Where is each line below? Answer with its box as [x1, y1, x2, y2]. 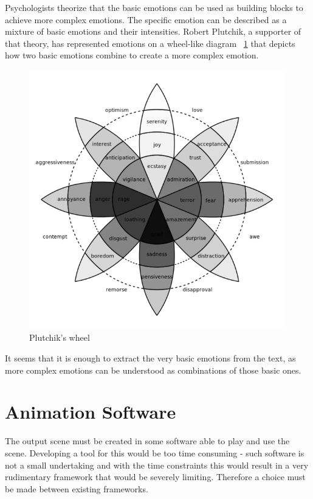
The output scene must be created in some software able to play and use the [5, 434, 290, 447]
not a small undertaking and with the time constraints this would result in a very [5, 458, 309, 471]
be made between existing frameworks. [5, 482, 148, 495]
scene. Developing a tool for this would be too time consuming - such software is [5, 446, 304, 459]
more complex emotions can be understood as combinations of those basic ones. [5, 363, 301, 376]
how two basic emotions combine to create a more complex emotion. [5, 49, 259, 61]
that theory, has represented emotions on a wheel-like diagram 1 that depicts [5, 37, 295, 49]
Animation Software [5, 399, 176, 424]
